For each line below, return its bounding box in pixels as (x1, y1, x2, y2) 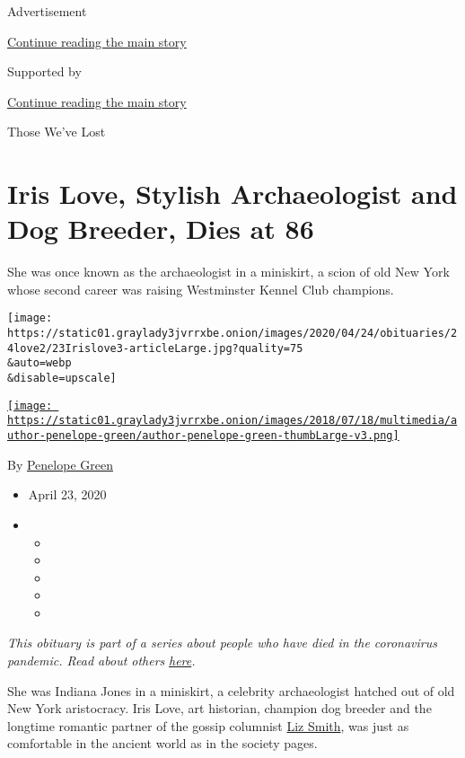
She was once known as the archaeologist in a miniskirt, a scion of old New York (7, 262, 450, 281)
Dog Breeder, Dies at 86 (7, 210, 314, 247)
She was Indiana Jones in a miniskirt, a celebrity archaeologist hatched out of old (7, 681, 455, 700)
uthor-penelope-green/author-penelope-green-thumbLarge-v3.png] (7, 429, 399, 443)
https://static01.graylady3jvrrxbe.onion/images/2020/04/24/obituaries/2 (7, 327, 458, 340)
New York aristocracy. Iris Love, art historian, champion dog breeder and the (7, 699, 432, 718)
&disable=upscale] (7, 372, 117, 385)
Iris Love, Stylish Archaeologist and (7, 175, 458, 212)
